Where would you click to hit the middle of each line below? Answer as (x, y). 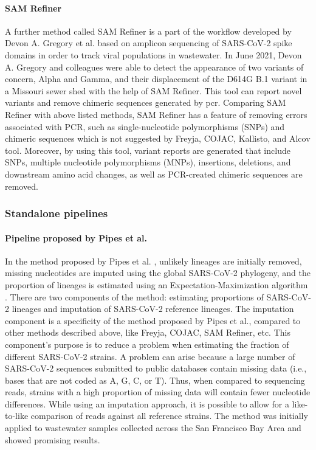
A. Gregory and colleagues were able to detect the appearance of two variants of (154, 67)
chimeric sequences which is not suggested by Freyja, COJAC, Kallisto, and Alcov (158, 138)
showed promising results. (53, 439)
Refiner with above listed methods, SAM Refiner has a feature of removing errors (156, 114)
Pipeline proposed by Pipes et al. (76, 237)
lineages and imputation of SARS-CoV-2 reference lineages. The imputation (153, 309)
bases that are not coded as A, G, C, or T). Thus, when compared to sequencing (155, 380)
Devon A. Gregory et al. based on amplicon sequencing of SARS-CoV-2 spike (149, 43)
